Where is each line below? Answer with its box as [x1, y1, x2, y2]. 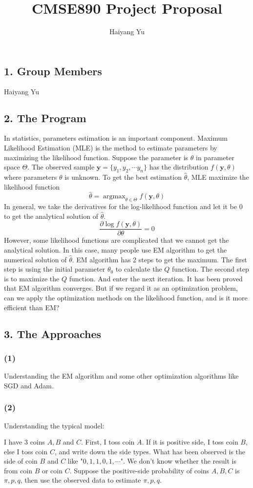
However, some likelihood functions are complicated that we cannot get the [4, 235, 229, 245]
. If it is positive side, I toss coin [142, 437, 238, 447]
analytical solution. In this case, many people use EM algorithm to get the [4, 244, 227, 255]
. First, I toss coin [81, 437, 135, 447]
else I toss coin [4, 446, 48, 456]
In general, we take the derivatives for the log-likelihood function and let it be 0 [4, 201, 243, 212]
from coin [4, 465, 32, 475]
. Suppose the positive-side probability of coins [69, 465, 210, 475]
